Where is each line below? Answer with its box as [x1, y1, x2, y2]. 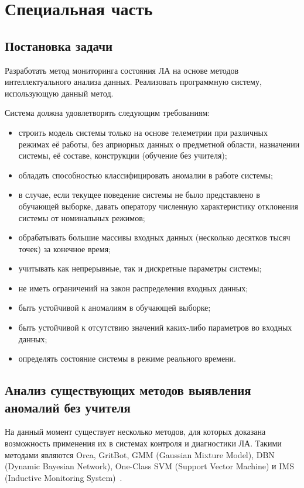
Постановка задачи [5, 36, 113, 54]
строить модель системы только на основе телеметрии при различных [18, 126, 268, 138]
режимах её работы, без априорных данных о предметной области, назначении [18, 138, 300, 150]
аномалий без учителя [5, 398, 131, 416]
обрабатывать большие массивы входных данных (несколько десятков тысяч [18, 231, 291, 243]
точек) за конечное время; [18, 242, 111, 255]
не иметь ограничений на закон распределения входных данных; [18, 281, 248, 294]
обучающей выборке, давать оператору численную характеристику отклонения [18, 200, 299, 212]
